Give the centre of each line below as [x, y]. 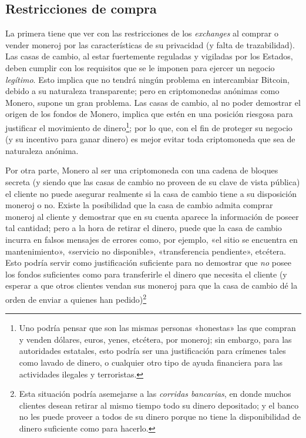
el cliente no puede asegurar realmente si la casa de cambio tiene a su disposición [151, 193]
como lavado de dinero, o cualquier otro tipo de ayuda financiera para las [151, 362]
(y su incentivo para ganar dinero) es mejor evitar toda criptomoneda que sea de [150, 139]
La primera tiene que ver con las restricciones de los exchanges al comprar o [142, 33]
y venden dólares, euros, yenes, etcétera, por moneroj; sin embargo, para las [155, 339]
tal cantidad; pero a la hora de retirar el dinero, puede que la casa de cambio [144, 228]
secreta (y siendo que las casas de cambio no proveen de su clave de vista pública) [153, 181]
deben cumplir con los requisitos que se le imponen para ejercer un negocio [140, 67]
